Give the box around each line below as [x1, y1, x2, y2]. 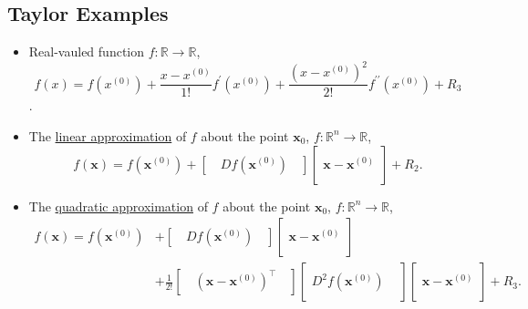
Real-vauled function [28, 42, 145, 61]
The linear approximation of [28, 126, 187, 145]
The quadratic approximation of [28, 196, 208, 215]
